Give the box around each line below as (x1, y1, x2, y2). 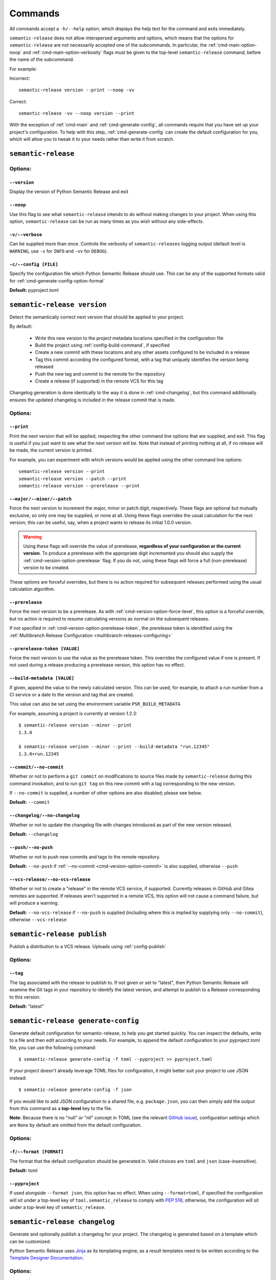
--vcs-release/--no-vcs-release (9, 876, 90, 882)
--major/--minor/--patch (9, 496, 72, 502)
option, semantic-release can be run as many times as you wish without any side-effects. (9, 218, 204, 224)
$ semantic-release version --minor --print (18, 722, 132, 728)
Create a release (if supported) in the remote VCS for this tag (35, 378, 164, 384)
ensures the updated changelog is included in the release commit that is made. (9, 397, 176, 403)
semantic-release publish (9, 930, 107, 938)
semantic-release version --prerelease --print (18, 483, 140, 489)
